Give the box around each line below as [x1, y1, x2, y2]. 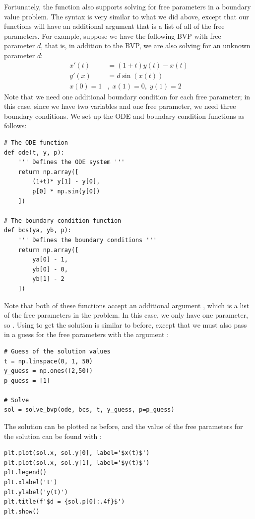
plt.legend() [4, 469, 47, 476]
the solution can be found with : [4, 431, 102, 441]
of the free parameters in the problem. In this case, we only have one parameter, [4, 310, 248, 320]
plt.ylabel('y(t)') [4, 488, 68, 496]
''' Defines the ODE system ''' [18, 159, 125, 166]
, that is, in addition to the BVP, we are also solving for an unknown [41, 40, 251, 51]
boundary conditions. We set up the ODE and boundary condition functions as [4, 110, 245, 121]
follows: [4, 120, 27, 131]
